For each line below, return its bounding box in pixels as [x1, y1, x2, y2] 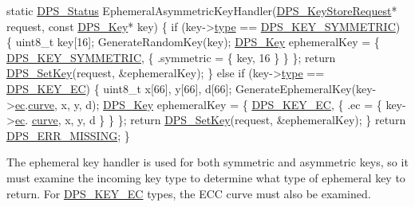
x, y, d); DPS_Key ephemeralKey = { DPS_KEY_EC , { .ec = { [61, 96, 382, 112]
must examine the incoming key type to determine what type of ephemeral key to [6, 169, 405, 186]
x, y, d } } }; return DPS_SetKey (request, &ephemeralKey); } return [65, 111, 406, 128]
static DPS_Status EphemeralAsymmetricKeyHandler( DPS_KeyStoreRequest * [6, 2, 397, 18]
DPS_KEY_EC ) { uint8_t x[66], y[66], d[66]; [6, 80, 232, 96]
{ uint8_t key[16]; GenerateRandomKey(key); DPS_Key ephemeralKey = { [6, 33, 380, 50]
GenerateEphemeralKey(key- [235, 80, 377, 96]
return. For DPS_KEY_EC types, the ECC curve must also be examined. [6, 185, 371, 201]
